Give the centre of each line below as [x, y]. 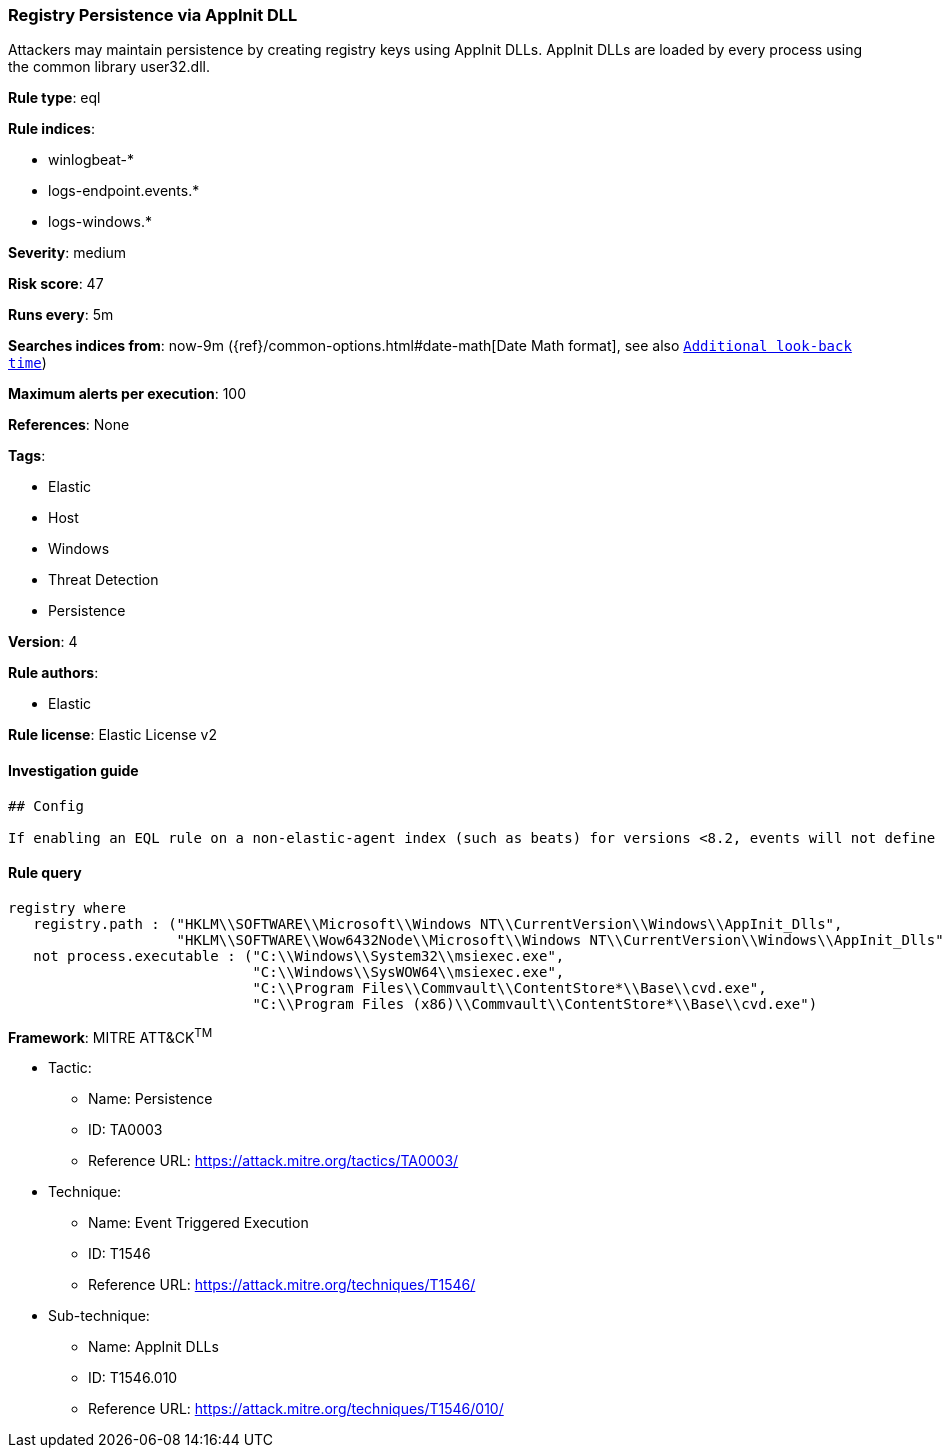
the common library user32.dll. [109, 67]
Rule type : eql [54, 98]
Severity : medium [67, 253]
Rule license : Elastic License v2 [112, 735]
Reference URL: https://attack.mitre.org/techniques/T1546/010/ [296, 1409]
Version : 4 [43, 642]
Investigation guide [73, 770]
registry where [67, 907]
